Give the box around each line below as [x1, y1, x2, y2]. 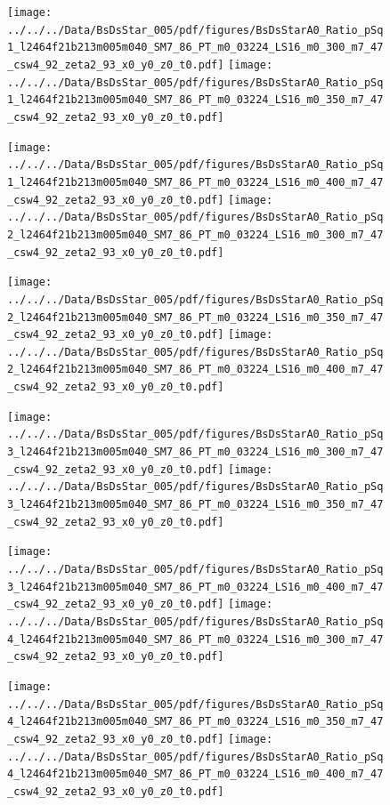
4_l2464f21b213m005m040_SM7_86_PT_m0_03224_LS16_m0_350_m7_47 [7, 715, 384, 729]
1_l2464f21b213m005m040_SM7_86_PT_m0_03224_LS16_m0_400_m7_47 [7, 175, 384, 189]
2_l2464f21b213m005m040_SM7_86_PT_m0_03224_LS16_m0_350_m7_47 [7, 310, 384, 324]
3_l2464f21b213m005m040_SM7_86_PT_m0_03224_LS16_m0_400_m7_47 [7, 580, 384, 593]
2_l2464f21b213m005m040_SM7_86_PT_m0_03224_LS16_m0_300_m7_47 [7, 228, 384, 241]
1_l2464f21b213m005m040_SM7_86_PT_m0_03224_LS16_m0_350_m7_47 [7, 93, 384, 107]
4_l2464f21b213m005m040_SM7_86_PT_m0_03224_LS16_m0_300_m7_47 [7, 632, 384, 646]
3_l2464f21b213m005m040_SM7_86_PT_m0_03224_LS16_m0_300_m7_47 [7, 446, 384, 459]
